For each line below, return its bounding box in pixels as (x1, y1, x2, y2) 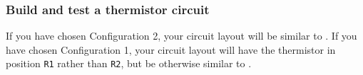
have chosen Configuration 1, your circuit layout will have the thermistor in (6, 42, 336, 57)
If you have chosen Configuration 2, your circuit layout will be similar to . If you (6, 28, 357, 43)
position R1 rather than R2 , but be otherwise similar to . (6, 56, 252, 71)
